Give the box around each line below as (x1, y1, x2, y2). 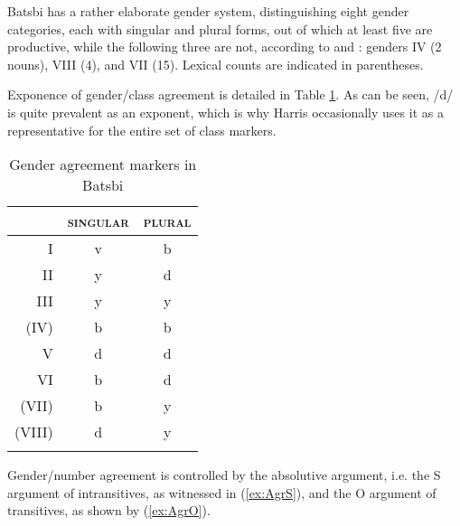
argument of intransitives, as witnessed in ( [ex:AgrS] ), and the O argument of (7, 483, 437, 502)
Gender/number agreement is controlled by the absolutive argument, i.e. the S (7, 465, 441, 484)
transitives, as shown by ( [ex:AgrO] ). (7, 501, 211, 520)
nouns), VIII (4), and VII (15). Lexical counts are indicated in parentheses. (7, 54, 424, 73)
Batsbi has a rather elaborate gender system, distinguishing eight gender (7, 2, 409, 20)
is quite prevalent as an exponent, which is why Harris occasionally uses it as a (7, 102, 444, 121)
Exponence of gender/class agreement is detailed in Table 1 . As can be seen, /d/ (7, 85, 454, 104)
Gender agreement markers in (9, 154, 197, 175)
